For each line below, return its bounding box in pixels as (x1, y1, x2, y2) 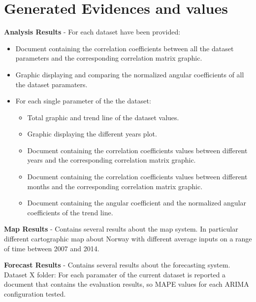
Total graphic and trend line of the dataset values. (27, 112, 179, 122)
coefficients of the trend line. (27, 207, 113, 217)
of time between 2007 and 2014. (4, 243, 99, 253)
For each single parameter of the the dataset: (15, 96, 151, 106)
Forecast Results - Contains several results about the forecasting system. (4, 260, 230, 270)
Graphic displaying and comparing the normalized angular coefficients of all (15, 69, 244, 79)
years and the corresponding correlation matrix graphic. (27, 155, 196, 165)
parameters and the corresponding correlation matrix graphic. (15, 53, 202, 63)
